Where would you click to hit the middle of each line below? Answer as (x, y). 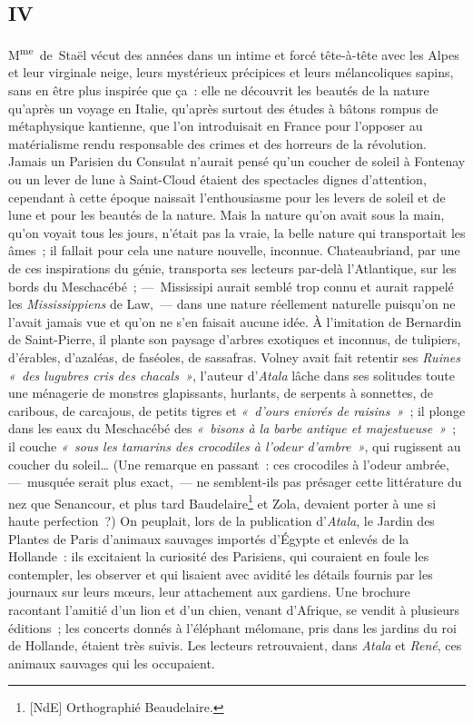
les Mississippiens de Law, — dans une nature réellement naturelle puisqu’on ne (232, 304)
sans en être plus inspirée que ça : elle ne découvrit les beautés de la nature (219, 90)
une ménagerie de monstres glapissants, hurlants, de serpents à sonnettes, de (221, 393)
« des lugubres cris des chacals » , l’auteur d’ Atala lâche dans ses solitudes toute (232, 375)
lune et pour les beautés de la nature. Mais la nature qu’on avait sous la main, (227, 215)
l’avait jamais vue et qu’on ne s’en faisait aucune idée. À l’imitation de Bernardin (235, 321)
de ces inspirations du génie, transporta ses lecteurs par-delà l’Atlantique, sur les (232, 267)
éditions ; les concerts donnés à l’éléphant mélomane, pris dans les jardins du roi (232, 627)
